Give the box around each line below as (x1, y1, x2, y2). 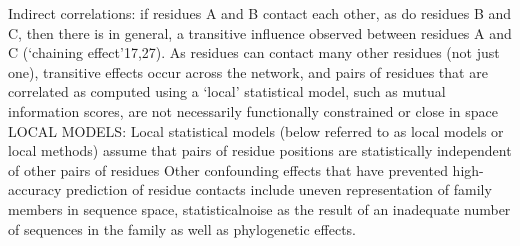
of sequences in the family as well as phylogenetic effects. (8, 218, 356, 239)
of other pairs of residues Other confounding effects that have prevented (8, 159, 448, 180)
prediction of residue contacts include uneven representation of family (65, 179, 492, 200)
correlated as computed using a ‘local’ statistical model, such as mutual (8, 81, 446, 102)
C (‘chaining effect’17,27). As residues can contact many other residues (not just (8, 42, 500, 63)
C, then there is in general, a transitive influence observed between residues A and (8, 22, 512, 43)
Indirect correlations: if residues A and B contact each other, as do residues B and (8, 3, 512, 23)
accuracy (8, 179, 62, 200)
